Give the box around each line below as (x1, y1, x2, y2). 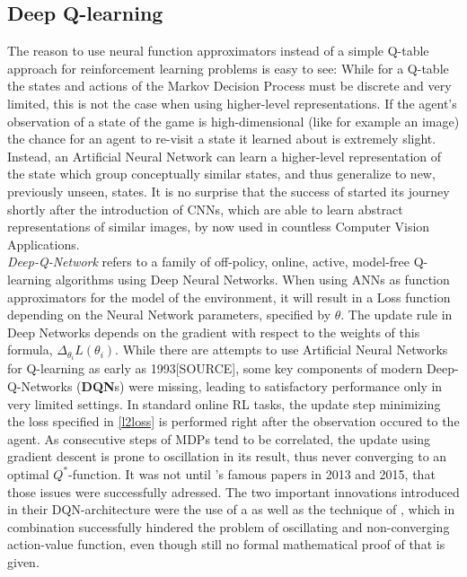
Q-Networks (7, 376, 73, 395)
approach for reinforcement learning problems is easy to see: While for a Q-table (7, 58, 449, 77)
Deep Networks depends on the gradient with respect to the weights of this (7, 322, 420, 341)
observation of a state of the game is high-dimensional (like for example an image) (7, 111, 460, 130)
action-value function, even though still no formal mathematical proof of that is (7, 535, 445, 554)
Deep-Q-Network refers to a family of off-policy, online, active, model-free (7, 252, 410, 271)
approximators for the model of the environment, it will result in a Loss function (7, 287, 451, 306)
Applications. (7, 234, 80, 253)
